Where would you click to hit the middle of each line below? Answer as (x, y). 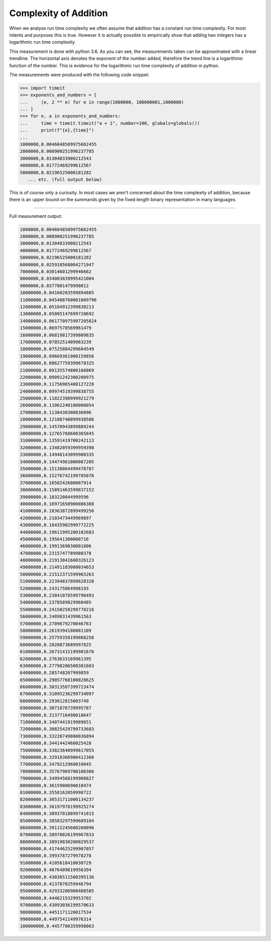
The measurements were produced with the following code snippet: (79, 74)
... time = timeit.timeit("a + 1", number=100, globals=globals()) (110, 123)
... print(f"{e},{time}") (57, 130)
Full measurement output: (36, 216)
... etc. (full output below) (65, 179)
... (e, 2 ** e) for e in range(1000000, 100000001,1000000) (102, 102)
